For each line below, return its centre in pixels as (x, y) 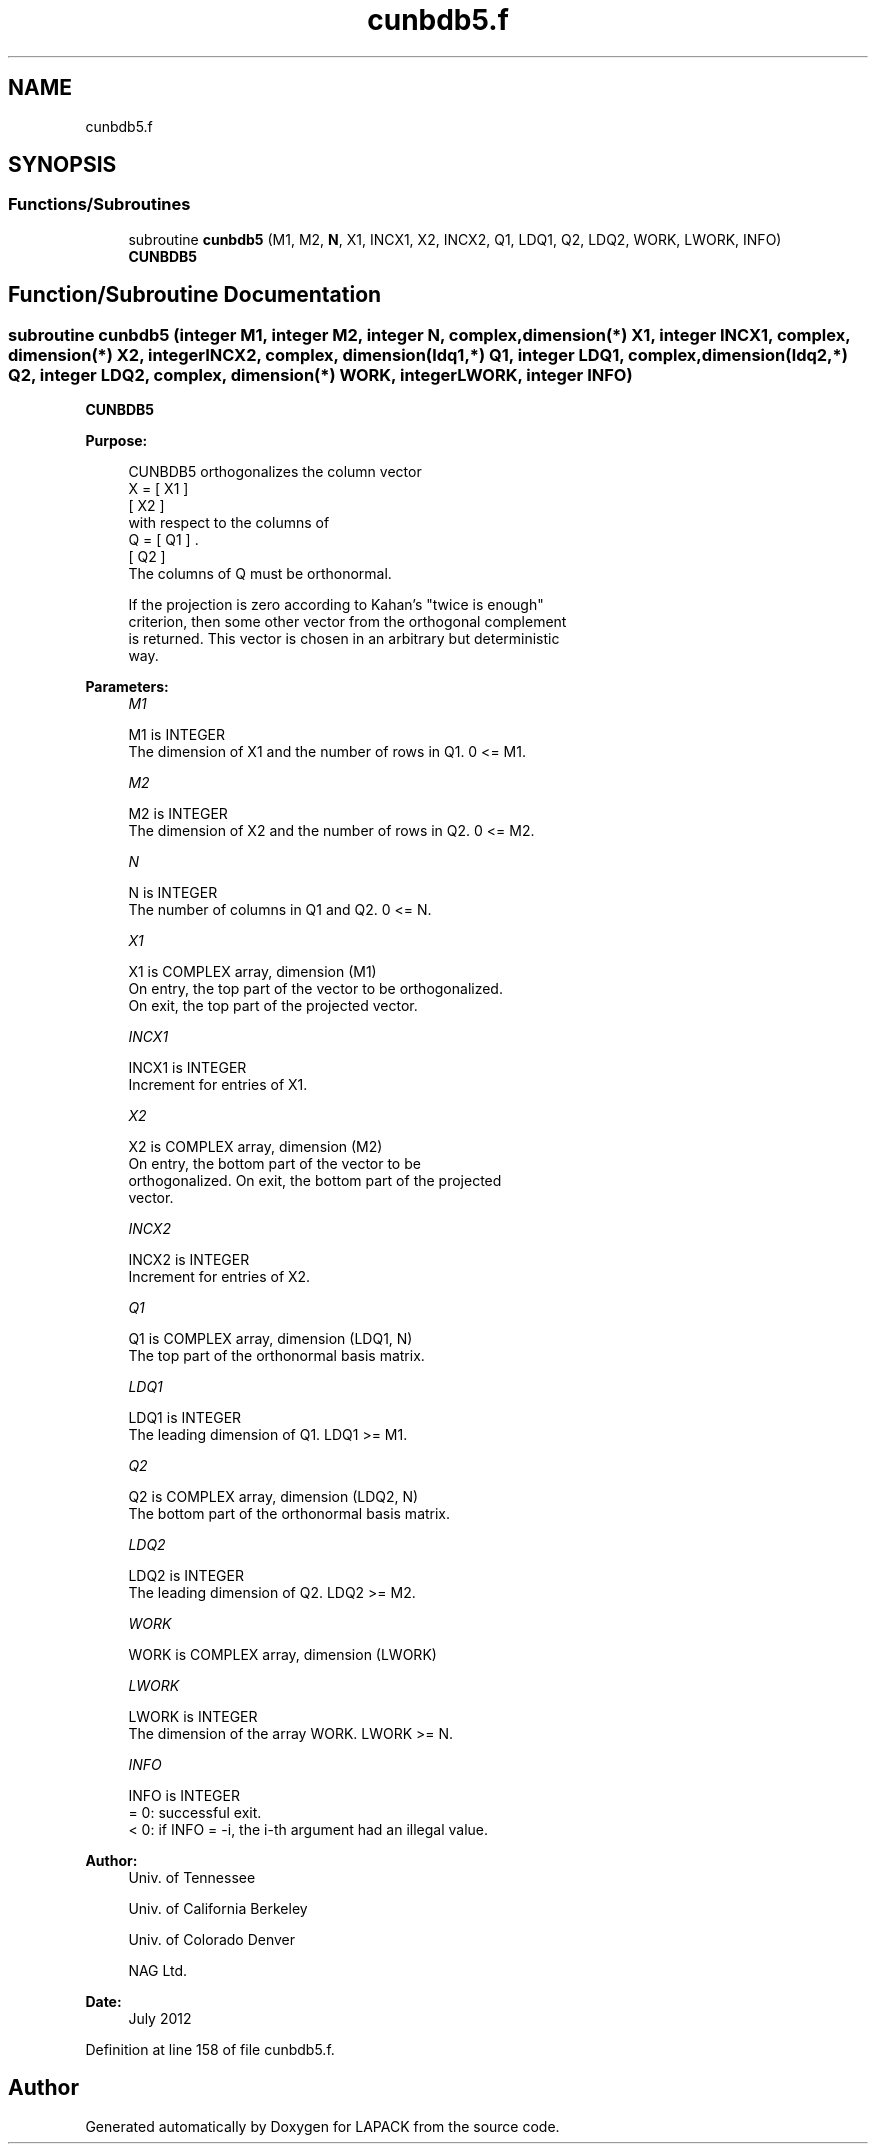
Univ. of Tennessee (192, 1878)
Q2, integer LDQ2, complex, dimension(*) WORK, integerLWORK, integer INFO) (320, 374)
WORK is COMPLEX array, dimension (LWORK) (282, 1655)
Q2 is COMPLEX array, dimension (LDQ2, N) (273, 1497)
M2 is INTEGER (178, 814)
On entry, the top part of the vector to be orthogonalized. (315, 989)
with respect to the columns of (229, 523)
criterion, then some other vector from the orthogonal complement (347, 622)
